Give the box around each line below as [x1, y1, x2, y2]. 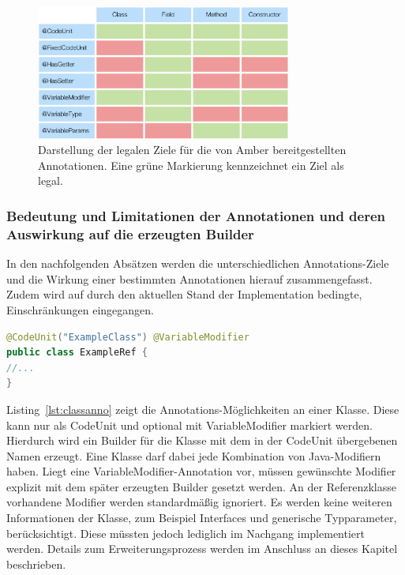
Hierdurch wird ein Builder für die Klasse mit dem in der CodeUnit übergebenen [6, 432, 398, 449]
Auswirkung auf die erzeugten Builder [6, 224, 254, 243]
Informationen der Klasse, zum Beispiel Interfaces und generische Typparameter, [6, 509, 397, 526]
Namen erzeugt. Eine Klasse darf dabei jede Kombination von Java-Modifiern [6, 447, 381, 464]
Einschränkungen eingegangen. [6, 301, 155, 318]
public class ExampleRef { [6, 347, 148, 359]
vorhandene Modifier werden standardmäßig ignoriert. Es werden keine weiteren [6, 494, 392, 510]
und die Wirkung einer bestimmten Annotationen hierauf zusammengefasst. [6, 270, 373, 287]
